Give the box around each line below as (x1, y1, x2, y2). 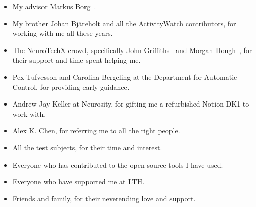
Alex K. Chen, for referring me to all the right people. (12, 125, 180, 136)
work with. (12, 108, 46, 119)
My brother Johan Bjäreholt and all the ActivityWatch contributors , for (12, 18, 236, 28)
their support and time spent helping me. (12, 55, 141, 65)
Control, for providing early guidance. (12, 81, 130, 92)
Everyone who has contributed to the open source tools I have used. (12, 159, 223, 170)
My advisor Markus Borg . (12, 1, 96, 11)
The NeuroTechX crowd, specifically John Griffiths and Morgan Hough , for (12, 44, 252, 55)
